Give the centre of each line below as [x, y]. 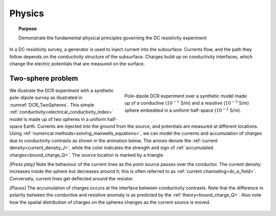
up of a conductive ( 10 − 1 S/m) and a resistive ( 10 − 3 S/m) [187, 103]
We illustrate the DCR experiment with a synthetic [62, 91]
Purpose [28, 29]
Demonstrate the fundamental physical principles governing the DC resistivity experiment [113, 38]
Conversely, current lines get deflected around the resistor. [72, 178]
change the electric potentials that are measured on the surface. [77, 64]
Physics [27, 13]
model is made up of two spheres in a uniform [58, 119]
